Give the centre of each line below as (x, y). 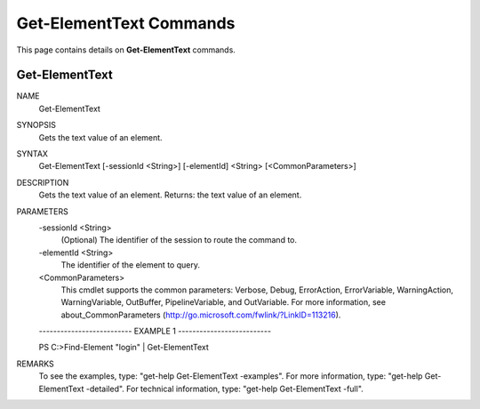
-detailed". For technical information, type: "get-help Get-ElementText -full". (224, 389)
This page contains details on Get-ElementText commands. (126, 50)
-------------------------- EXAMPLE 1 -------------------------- (155, 331)
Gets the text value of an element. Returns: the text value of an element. (170, 195)
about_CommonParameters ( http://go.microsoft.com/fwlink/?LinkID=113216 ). (201, 315)
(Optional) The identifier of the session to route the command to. (179, 240)
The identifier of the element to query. (130, 265)
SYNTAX (32, 154)
